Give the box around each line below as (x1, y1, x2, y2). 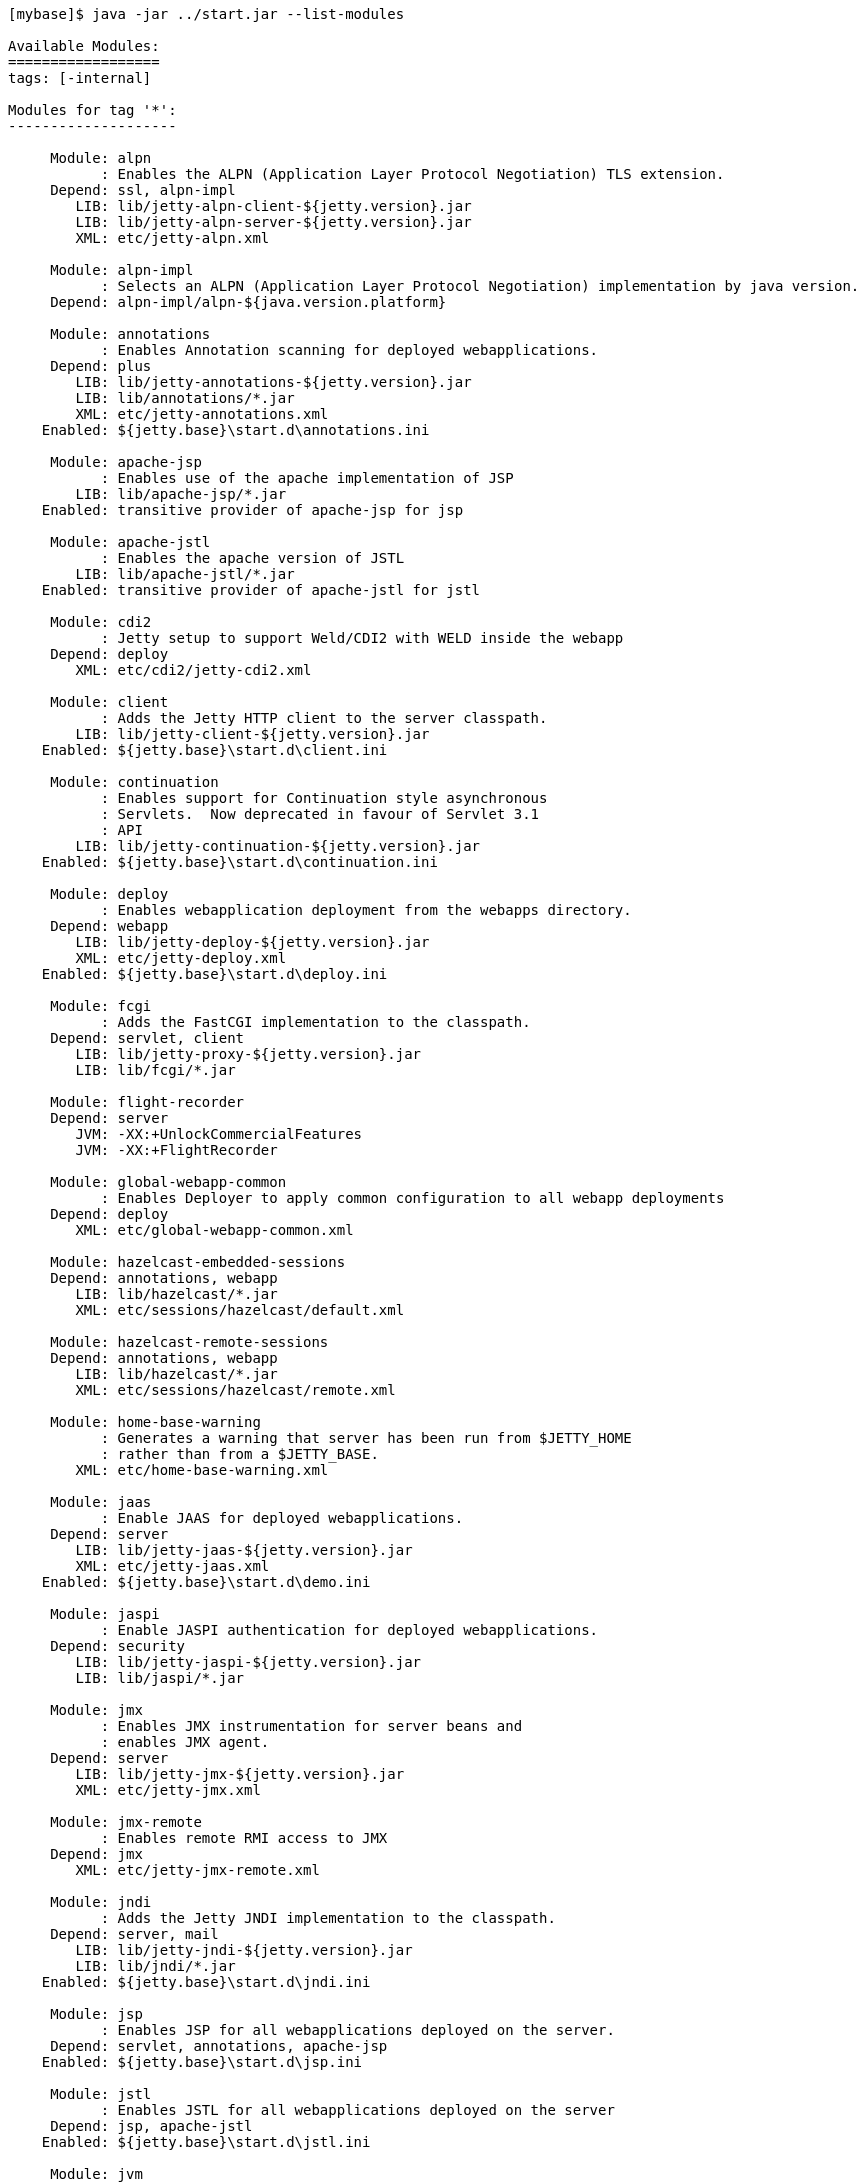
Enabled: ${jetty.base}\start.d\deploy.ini (41, 966, 388, 982)
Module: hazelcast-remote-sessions (50, 1334, 329, 1350)
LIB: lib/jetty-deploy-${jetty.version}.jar (75, 934, 430, 950)
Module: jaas (50, 1494, 152, 1510)
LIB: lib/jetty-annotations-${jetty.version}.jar (75, 374, 472, 390)
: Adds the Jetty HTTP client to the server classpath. (100, 710, 548, 726)
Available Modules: (8, 38, 160, 54)
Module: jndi (50, 1894, 152, 1910)
